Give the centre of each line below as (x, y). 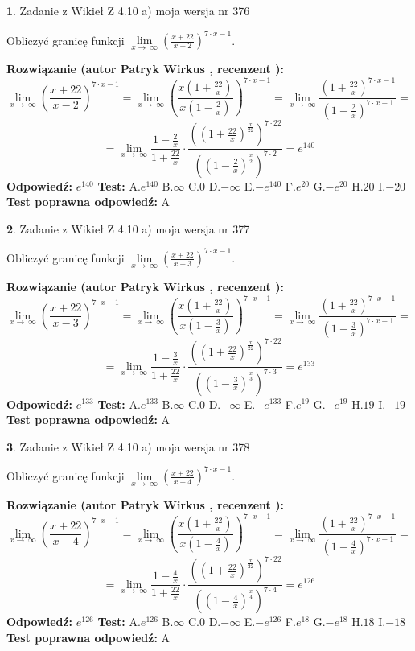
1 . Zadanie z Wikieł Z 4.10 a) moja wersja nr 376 (128, 10)
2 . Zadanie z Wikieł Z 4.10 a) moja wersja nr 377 (128, 228)
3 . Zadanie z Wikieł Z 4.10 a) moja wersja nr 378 (128, 446)
